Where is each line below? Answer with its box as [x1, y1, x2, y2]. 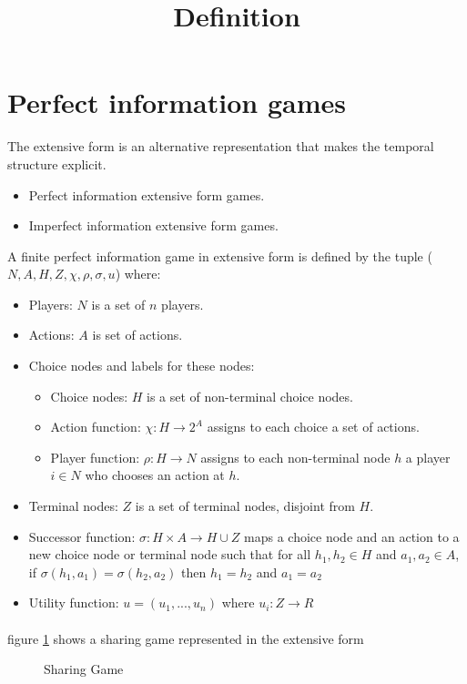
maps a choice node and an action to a [244, 526, 460, 546]
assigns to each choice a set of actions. [207, 417, 420, 436]
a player [405, 447, 451, 466]
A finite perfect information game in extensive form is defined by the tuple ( [7, 246, 432, 265]
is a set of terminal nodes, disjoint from [135, 496, 355, 516]
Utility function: [28, 593, 119, 612]
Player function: [50, 447, 140, 466]
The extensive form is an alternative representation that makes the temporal [7, 137, 434, 156]
